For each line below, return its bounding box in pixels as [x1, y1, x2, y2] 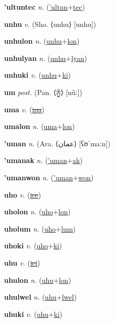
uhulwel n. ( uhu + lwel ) [4, 292, 77, 302]
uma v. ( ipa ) [4, 104, 44, 114]
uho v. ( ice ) [4, 189, 41, 200]
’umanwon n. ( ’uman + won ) [4, 172, 94, 182]
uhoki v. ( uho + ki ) [4, 240, 62, 251]
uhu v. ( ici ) [4, 257, 40, 268]
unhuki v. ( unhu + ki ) [4, 70, 71, 80]
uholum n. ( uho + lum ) [4, 223, 76, 234]
